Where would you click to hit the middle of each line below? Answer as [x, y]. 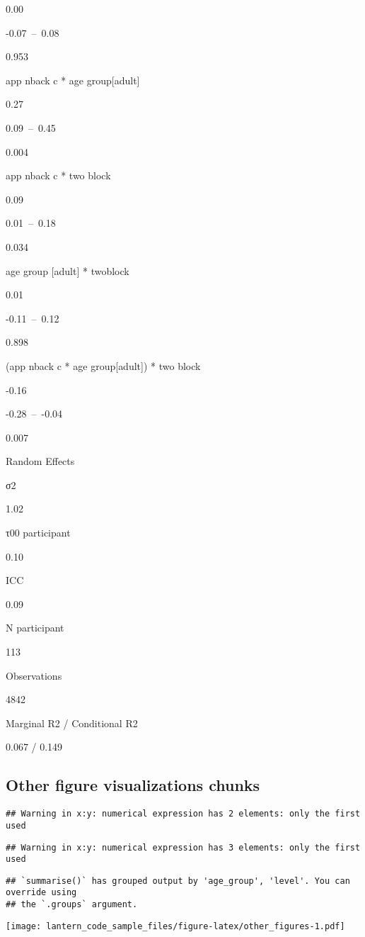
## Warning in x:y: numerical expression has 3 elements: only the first [183, 847]
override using [41, 893]
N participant [35, 628]
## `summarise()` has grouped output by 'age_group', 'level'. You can [178, 881]
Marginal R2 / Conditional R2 [72, 723]
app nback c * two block [58, 175]
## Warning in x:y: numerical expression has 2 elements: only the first [183, 814]
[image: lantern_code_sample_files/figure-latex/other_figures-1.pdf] [175, 926]
